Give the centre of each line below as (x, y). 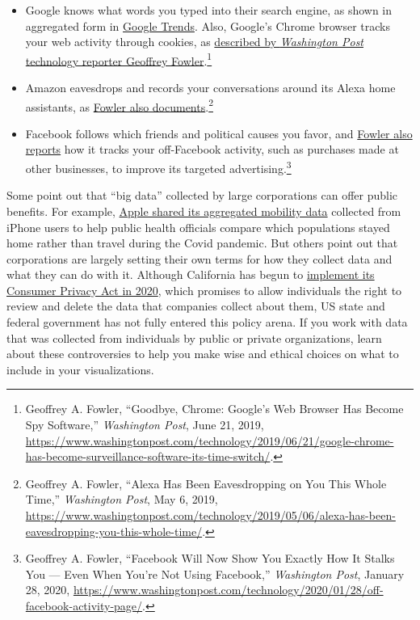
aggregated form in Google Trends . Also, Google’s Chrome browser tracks (208, 25)
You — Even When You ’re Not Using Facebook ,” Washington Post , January (215, 574)
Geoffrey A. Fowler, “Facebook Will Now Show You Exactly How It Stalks (210, 558)
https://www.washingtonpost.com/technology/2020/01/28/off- (228, 590)
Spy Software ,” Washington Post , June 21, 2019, (145, 425)
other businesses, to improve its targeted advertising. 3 (158, 167)
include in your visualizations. (80, 369)
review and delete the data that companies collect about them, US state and (196, 306)
